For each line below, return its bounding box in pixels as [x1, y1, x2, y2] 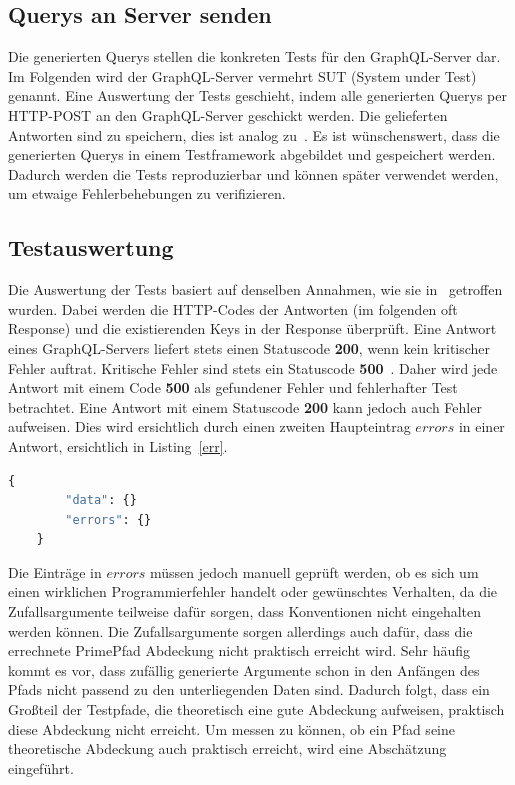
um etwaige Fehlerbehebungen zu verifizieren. [8, 183, 286, 204]
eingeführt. [8, 757, 74, 778]
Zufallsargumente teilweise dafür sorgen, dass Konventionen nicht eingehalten [8, 601, 482, 622]
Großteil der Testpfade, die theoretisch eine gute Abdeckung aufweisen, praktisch [8, 699, 505, 720]
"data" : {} [65, 493, 137, 508]
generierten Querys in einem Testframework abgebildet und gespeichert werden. [8, 144, 496, 165]
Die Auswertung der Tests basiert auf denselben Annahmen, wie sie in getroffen [8, 279, 503, 300]
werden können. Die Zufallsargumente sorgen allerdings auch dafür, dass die [8, 620, 473, 641]
